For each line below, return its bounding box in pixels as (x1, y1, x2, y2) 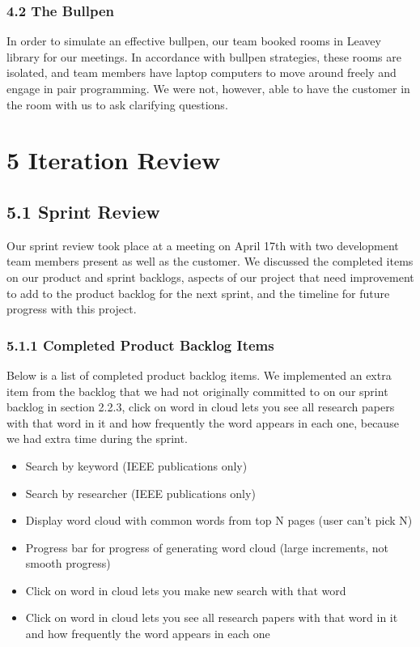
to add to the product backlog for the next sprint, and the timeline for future (6, 284, 390, 301)
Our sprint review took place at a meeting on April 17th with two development (6, 236, 399, 253)
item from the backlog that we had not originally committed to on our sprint (6, 382, 388, 399)
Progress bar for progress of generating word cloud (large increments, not (25, 538, 388, 555)
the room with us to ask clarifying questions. (6, 96, 228, 113)
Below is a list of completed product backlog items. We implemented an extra (6, 366, 392, 383)
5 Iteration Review (6, 143, 221, 177)
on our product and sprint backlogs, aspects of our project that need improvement (6, 268, 414, 285)
